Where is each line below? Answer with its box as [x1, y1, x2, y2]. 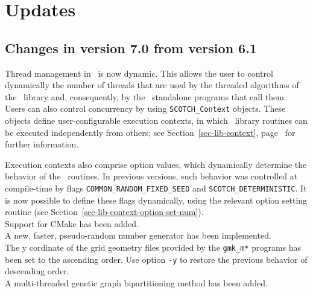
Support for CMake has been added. [5, 217, 139, 230]
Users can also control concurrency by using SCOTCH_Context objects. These [5, 102, 286, 115]
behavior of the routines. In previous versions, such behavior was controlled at [5, 170, 298, 182]
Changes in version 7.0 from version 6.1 [5, 38, 257, 57]
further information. [5, 138, 79, 150]
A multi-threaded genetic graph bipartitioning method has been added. [5, 276, 268, 289]
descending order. [5, 265, 69, 277]
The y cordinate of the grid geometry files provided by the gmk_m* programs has [5, 241, 302, 254]
